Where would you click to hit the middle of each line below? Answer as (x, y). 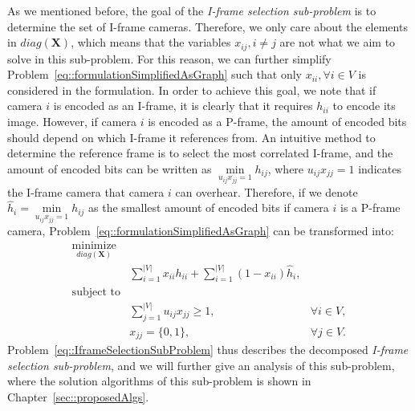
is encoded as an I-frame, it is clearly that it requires (183, 106)
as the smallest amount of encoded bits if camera (209, 208)
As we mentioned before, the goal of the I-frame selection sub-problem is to (192, 10)
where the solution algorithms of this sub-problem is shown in (159, 381)
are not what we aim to (338, 42)
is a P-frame (370, 208)
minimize (94, 245)
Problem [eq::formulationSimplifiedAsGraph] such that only (155, 74)
